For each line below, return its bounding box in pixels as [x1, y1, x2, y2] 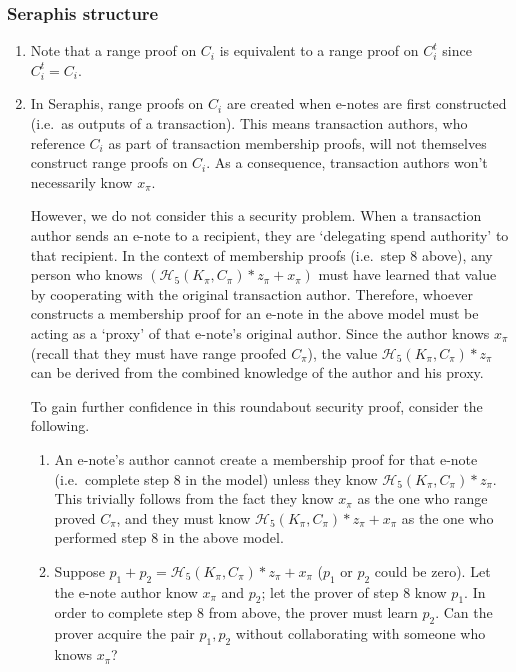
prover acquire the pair [54, 623, 195, 644]
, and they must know [116, 507, 251, 528]
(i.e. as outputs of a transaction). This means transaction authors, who [30, 113, 468, 133]
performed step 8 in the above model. [54, 527, 284, 548]
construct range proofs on [30, 152, 188, 173]
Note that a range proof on [30, 40, 197, 61]
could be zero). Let [374, 560, 491, 581]
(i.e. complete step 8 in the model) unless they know [54, 468, 378, 489]
